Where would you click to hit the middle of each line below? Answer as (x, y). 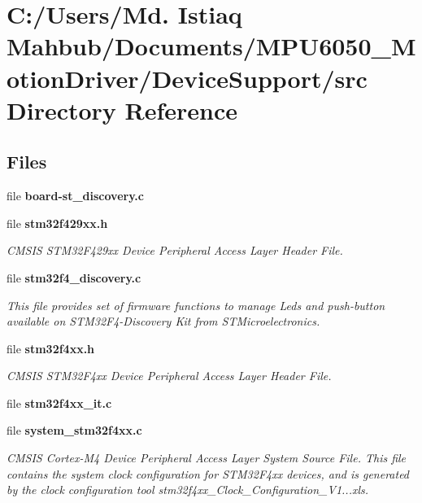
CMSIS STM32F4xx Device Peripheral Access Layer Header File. (169, 376)
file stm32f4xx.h (51, 348)
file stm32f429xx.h (57, 223)
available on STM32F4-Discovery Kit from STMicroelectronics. (163, 321)
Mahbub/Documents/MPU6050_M (211, 46)
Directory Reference (122, 109)
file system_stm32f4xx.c (74, 430)
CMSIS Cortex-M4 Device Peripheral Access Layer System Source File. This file (207, 458)
